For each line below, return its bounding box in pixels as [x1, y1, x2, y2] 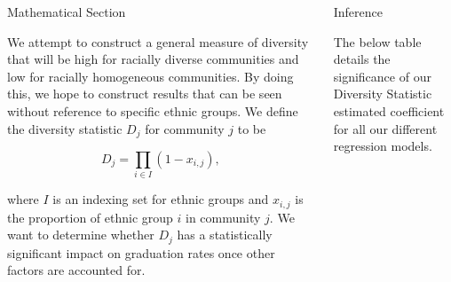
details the [333, 50, 391, 68]
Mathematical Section [7, 3, 126, 20]
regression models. [333, 137, 432, 155]
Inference [333, 3, 383, 20]
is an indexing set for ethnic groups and [52, 190, 269, 208]
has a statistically [177, 225, 273, 244]
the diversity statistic [7, 119, 123, 137]
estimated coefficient [333, 101, 445, 120]
